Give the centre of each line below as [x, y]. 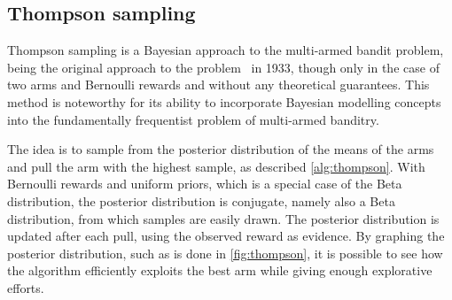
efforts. [26, 287]
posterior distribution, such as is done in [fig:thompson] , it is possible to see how [225, 253]
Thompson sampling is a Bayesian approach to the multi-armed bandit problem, [226, 50]
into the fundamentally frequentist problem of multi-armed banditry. [193, 119]
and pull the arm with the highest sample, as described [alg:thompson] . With [216, 166]
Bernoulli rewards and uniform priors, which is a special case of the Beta [205, 184]
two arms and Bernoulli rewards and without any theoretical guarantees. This [218, 85]
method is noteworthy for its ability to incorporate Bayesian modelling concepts [224, 101]
